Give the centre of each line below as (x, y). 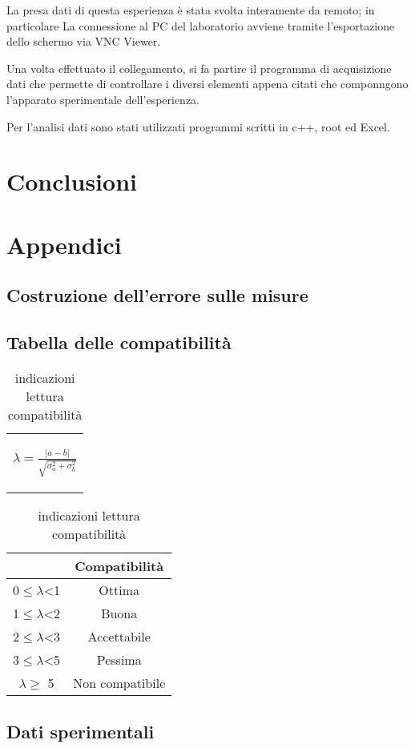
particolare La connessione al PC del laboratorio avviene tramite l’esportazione (201, 25)
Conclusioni (72, 181)
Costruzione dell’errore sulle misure (157, 295)
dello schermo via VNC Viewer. (84, 41)
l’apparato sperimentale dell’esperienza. (103, 99)
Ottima (119, 590)
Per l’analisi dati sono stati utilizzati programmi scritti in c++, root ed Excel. (198, 126)
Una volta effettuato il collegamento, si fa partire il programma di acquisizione (199, 68)
